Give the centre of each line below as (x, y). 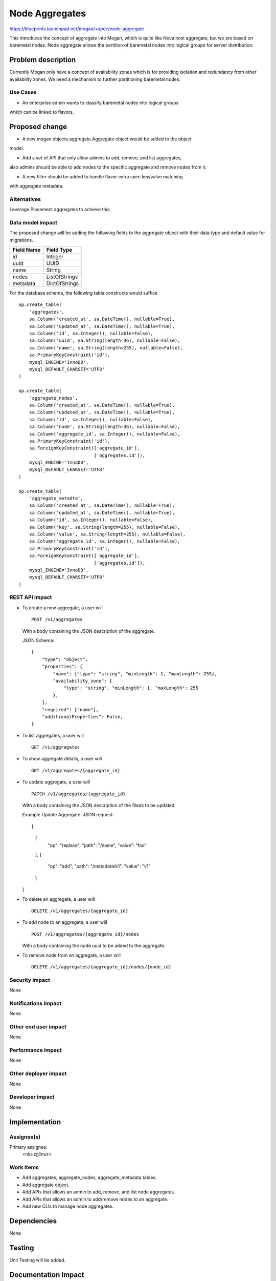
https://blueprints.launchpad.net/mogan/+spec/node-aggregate (77, 29)
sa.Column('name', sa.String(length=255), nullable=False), (106, 348)
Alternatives (25, 199)
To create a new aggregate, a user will (63, 608)
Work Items (24, 1167)
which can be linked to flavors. (42, 112)
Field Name (27, 250)
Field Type (59, 250)
